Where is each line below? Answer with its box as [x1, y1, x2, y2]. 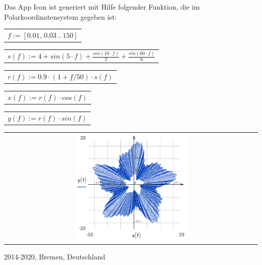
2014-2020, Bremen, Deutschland [4, 251, 105, 261]
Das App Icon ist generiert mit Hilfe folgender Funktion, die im [4, 2, 200, 12]
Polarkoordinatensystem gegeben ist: [4, 11, 117, 22]
